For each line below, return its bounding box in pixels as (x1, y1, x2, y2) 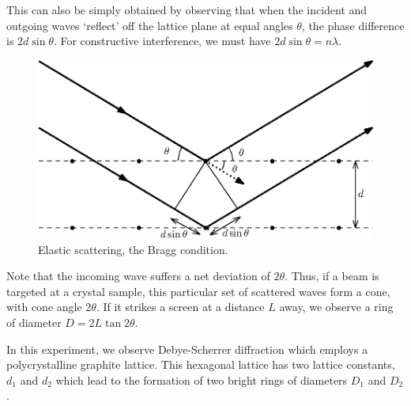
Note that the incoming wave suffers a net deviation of (6, 268, 270, 284)
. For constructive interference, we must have (53, 32, 271, 49)
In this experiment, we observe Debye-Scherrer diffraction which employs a (6, 340, 368, 357)
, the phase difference (301, 17, 405, 33)
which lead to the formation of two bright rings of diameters (55, 371, 348, 388)
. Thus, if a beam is (285, 268, 379, 284)
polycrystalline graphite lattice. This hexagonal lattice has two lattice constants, (6, 356, 395, 373)
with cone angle (6, 298, 82, 315)
